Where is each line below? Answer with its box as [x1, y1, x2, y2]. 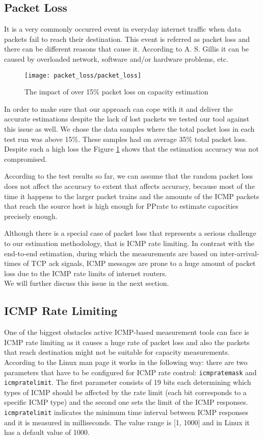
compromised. [4, 153, 47, 164]
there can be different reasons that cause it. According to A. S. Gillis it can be [4, 43, 249, 54]
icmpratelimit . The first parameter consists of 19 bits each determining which [4, 377, 251, 387]
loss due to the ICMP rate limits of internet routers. [4, 267, 167, 278]
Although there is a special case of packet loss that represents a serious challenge [4, 228, 256, 238]
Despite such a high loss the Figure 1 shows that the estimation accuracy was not [4, 143, 259, 154]
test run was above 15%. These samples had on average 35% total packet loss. [4, 133, 247, 144]
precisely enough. [4, 210, 58, 221]
